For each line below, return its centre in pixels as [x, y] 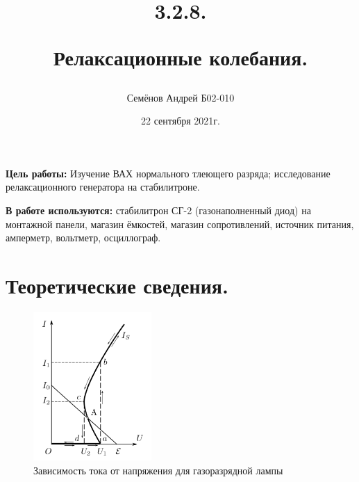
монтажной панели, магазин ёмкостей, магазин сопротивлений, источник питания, [180, 224]
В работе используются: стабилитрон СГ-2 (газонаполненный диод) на [158, 210]
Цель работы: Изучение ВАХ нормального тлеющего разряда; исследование [168, 173]
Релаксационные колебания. [181, 57]
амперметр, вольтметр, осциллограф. [83, 238]
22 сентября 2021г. [181, 121]
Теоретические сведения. [117, 285]
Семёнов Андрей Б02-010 [181, 97]
